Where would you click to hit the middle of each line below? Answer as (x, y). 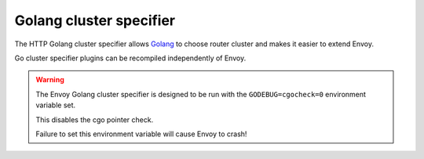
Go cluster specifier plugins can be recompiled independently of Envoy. (130, 58)
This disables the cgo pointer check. (95, 119)
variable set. (56, 105)
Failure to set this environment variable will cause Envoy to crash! (141, 134)
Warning (50, 80)
